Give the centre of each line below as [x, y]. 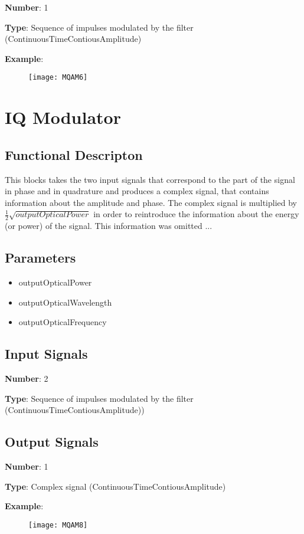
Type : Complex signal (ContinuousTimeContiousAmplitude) [115, 486]
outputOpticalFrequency [63, 322]
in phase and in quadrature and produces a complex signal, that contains [137, 191]
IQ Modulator [63, 117]
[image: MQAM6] [58, 78]
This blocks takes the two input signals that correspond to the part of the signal [150, 179]
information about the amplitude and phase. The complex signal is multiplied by [151, 202]
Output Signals [52, 442]
